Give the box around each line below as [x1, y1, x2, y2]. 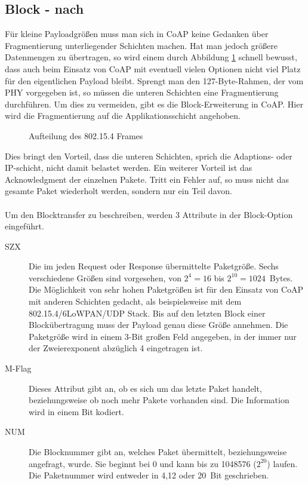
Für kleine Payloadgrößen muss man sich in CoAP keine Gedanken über [5, 27, 269, 40]
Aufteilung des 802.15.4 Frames [29, 129, 143, 142]
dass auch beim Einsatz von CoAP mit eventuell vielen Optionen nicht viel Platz [5, 62, 301, 75]
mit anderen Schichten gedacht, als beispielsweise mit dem [29, 295, 242, 308]
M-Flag [5, 362, 32, 375]
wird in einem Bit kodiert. [29, 405, 124, 418]
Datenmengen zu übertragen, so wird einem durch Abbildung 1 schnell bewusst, [5, 51, 297, 63]
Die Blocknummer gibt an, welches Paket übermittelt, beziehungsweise [29, 446, 287, 458]
